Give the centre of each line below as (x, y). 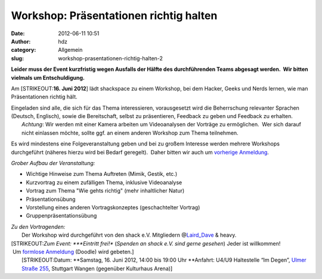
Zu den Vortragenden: (38, 227)
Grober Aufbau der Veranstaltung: (53, 163)
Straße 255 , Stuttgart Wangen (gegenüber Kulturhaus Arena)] (97, 268)
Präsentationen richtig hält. (44, 97)
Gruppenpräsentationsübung (61, 216)
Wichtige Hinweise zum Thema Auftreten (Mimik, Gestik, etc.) (102, 174)
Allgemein (70, 50)
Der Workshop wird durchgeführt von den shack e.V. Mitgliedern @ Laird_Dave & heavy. (129, 235)
